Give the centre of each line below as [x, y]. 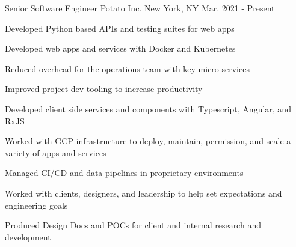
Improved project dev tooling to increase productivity [104, 89]
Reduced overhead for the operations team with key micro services [127, 68]
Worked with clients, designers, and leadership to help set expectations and [143, 193]
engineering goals [36, 205]
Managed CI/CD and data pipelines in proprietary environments [124, 173]
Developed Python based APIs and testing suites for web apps [120, 28]
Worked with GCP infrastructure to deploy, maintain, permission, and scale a [148, 141]
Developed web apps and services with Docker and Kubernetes [120, 48]
